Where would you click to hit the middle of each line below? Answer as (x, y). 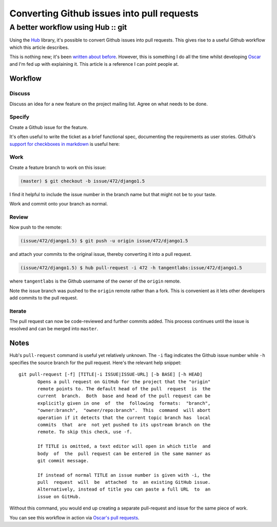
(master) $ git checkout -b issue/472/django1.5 (83, 181)
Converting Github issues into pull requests (104, 13)
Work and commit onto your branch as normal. (59, 204)
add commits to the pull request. (44, 298)
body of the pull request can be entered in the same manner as (124, 454)
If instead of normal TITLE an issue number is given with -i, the (124, 475)
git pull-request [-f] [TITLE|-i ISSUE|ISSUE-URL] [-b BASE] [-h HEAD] (111, 374)
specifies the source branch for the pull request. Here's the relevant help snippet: (95, 363)
